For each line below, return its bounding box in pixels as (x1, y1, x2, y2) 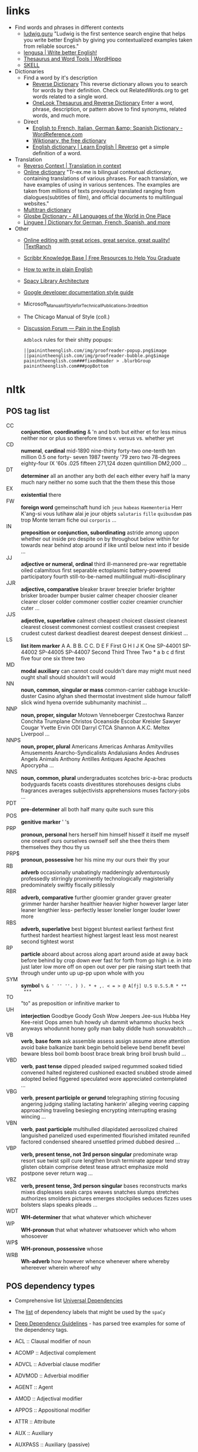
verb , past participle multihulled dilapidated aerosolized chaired (21, 1125, 178, 1132)
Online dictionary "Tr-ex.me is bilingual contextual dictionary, (23, 168, 173, 175)
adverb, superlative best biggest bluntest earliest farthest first (21, 925, 174, 932)
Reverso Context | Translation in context (23, 162, 122, 169)
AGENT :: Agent (14, 1383, 53, 1390)
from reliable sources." (23, 43, 79, 50)
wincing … (21, 1113, 46, 1120)
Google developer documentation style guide (23, 288, 134, 295)
